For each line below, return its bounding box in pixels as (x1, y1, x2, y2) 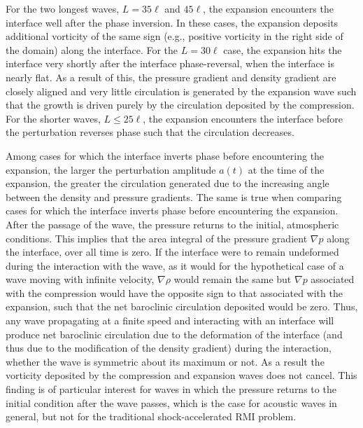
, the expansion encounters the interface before (143, 111, 343, 125)
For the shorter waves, (6, 111, 101, 125)
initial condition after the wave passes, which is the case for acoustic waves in (6, 395, 337, 410)
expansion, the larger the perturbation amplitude (6, 162, 216, 177)
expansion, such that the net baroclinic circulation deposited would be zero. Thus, (6, 299, 358, 314)
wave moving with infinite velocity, (6, 272, 155, 287)
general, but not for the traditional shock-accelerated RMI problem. (6, 409, 297, 424)
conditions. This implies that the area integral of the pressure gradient (6, 230, 308, 245)
